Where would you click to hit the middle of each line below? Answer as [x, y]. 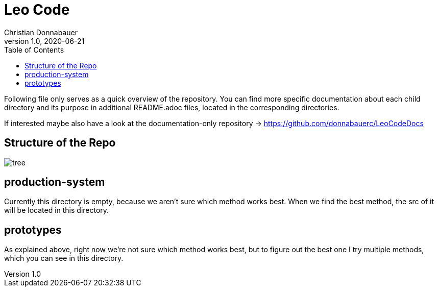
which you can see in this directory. [64, 258]
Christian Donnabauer [41, 32]
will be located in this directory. [57, 210]
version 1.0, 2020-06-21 [44, 41]
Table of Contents [34, 50]
